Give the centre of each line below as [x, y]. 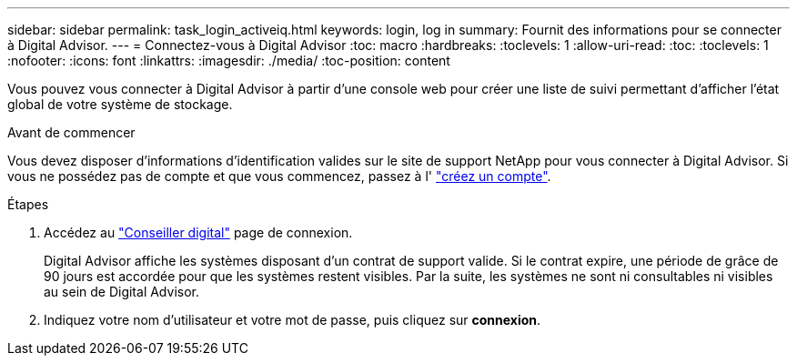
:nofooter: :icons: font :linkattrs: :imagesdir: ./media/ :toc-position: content [229, 60]
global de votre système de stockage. [120, 104]
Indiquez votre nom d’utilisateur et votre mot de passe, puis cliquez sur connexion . [293, 320]
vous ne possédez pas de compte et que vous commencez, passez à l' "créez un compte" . [279, 176]
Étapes [28, 204]
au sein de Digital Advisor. [121, 292]
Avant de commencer [71, 132]
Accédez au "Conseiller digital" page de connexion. [198, 232]
